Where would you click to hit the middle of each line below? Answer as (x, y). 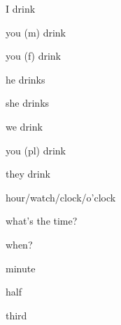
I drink (21, 8)
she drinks (28, 103)
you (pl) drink (36, 150)
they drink (28, 174)
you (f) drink (34, 56)
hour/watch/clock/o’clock (61, 197)
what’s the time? (42, 221)
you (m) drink (36, 32)
